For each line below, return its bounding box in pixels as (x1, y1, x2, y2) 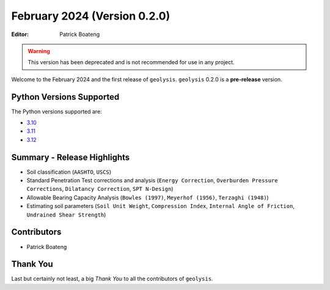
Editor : (11, 31, 29, 38)
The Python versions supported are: (11, 108, 102, 115)
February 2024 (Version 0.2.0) (11, 9, 170, 23)
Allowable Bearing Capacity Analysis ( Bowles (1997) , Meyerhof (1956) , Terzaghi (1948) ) (26, 193, 269, 201)
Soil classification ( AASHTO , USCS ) (26, 168, 112, 176)
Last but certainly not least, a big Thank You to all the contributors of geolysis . (11, 275, 213, 283)
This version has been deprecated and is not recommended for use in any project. (28, 59, 235, 66)
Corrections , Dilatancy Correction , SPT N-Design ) (26, 185, 174, 193)
